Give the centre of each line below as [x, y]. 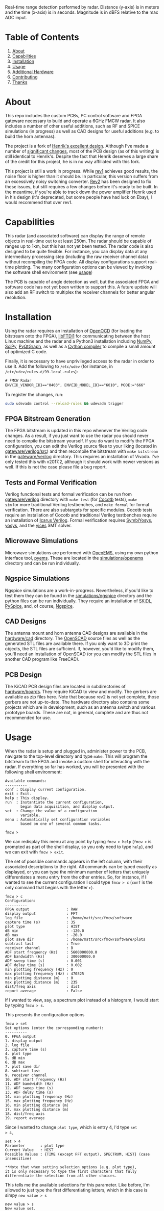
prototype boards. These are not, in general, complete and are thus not [77, 713]
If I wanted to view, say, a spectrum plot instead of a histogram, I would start [82, 1000]
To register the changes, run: [34, 394]
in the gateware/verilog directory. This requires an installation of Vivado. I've [82, 457]
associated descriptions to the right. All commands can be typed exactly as [81, 867]
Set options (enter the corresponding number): [55, 1028]
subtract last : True [42, 944]
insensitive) [18, 1159]
